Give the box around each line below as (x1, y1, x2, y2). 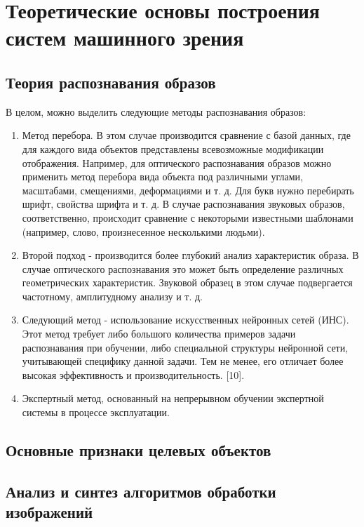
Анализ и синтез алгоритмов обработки (6, 480, 276, 502)
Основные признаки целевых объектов (6, 439, 271, 461)
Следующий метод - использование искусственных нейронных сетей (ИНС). (22, 312, 349, 327)
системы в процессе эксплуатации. (22, 405, 170, 420)
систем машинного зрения (6, 23, 244, 52)
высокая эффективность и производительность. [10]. (22, 367, 245, 382)
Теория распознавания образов (6, 71, 216, 93)
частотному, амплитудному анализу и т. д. (22, 288, 203, 303)
